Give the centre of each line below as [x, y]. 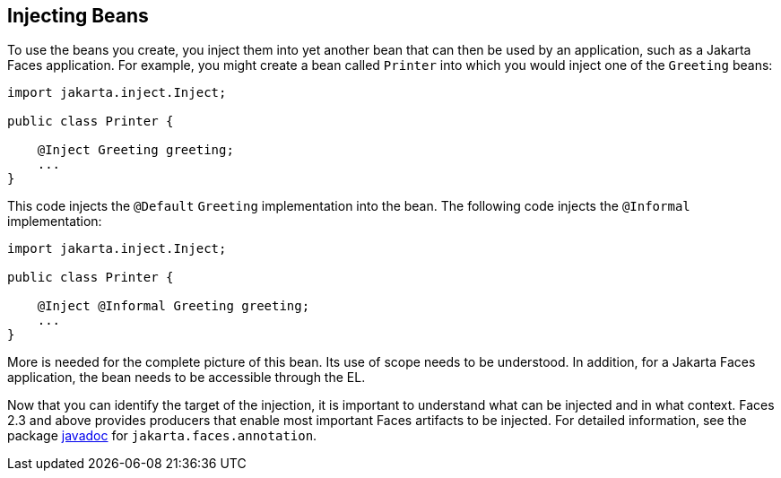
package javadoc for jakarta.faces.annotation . [162, 436]
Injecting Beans [78, 16]
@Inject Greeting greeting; [135, 150]
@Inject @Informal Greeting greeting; [174, 306]
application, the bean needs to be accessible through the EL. [187, 378]
